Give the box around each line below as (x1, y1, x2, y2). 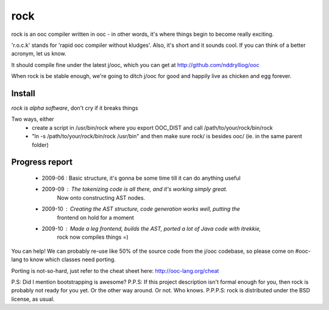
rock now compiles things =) (57, 233, 129, 241)
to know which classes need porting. (23, 256, 116, 263)
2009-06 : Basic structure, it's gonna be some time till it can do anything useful (41, 174, 241, 181)
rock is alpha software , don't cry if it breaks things (11, 104, 138, 112)
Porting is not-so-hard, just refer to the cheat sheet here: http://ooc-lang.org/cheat (11, 267, 219, 274)
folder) (32, 141, 49, 149)
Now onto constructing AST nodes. (57, 194, 146, 201)
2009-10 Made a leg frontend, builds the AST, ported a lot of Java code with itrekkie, (41, 225, 261, 232)
